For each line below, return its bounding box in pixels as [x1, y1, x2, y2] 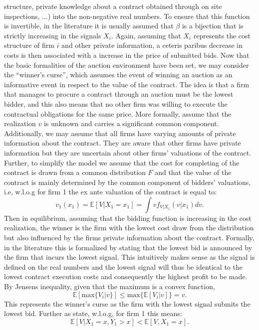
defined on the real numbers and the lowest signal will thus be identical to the [4, 261, 243, 272]
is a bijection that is [182, 20, 244, 31]
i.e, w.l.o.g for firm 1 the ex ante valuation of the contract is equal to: [4, 186, 217, 197]
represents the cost [193, 30, 251, 40]
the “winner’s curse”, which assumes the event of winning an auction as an [4, 69, 233, 80]
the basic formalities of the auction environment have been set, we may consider [4, 59, 249, 70]
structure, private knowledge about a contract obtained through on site [4, 1, 222, 11]
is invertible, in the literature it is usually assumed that [4, 20, 174, 31]
